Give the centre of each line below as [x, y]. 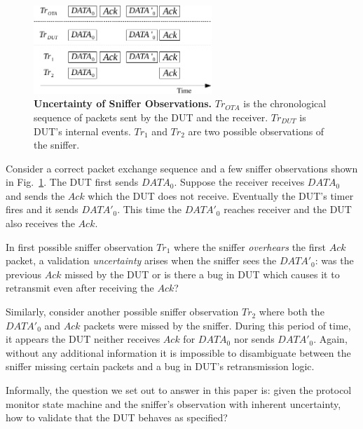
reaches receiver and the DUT [288, 209]
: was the [334, 260]
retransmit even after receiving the [80, 288]
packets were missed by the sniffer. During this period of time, [217, 325]
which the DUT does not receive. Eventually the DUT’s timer [221, 195]
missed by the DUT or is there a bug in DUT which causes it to [202, 274]
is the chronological [285, 103]
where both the [292, 312]
